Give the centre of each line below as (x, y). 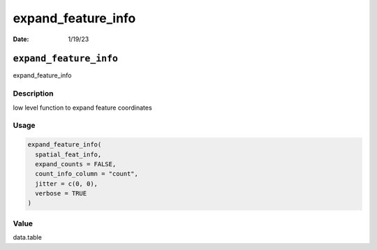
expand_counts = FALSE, (76, 164)
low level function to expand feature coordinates (83, 108)
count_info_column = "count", (87, 174)
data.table (27, 237)
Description (33, 94)
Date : (21, 39)
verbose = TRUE (61, 193)
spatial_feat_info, (68, 154)
